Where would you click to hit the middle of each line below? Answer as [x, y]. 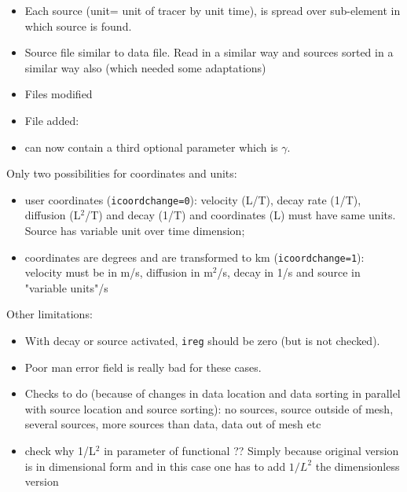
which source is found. [78, 26]
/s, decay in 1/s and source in [289, 272]
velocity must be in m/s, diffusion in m [119, 272]
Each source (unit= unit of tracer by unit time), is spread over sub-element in [213, 10]
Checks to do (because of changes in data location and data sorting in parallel [213, 393]
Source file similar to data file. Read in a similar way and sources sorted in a [209, 52]
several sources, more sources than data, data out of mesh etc [173, 424]
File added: [52, 120]
